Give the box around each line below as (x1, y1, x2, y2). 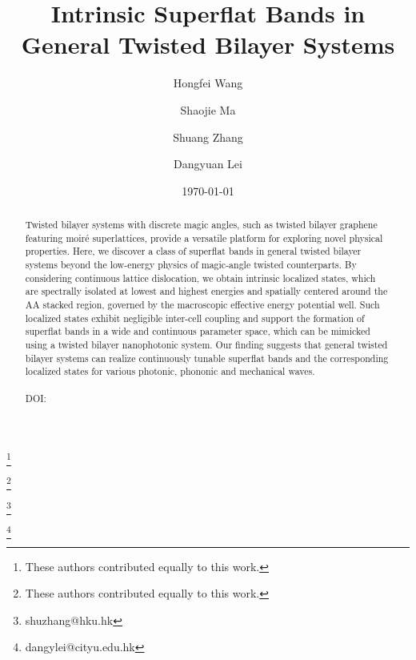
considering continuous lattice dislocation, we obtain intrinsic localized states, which (25, 271, 376, 284)
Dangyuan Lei (174, 155, 242, 172)
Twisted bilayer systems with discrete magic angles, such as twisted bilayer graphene (25, 218, 378, 231)
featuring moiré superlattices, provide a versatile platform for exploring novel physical (25, 231, 383, 244)
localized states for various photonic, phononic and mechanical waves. (25, 364, 315, 378)
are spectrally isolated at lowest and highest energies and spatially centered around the (25, 284, 388, 298)
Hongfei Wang (173, 74, 243, 91)
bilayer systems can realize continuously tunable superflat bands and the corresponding (25, 351, 389, 364)
